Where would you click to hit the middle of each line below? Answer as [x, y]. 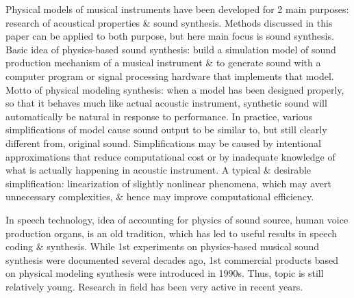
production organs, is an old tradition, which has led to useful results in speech [172, 233]
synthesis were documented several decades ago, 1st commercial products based [172, 259]
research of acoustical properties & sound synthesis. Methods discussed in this [169, 22]
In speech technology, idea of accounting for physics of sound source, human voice [177, 219]
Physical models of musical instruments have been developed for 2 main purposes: [177, 9]
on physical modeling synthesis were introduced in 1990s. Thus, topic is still [165, 273]
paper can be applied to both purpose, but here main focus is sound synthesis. [170, 36]
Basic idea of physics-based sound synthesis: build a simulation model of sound [171, 49]
